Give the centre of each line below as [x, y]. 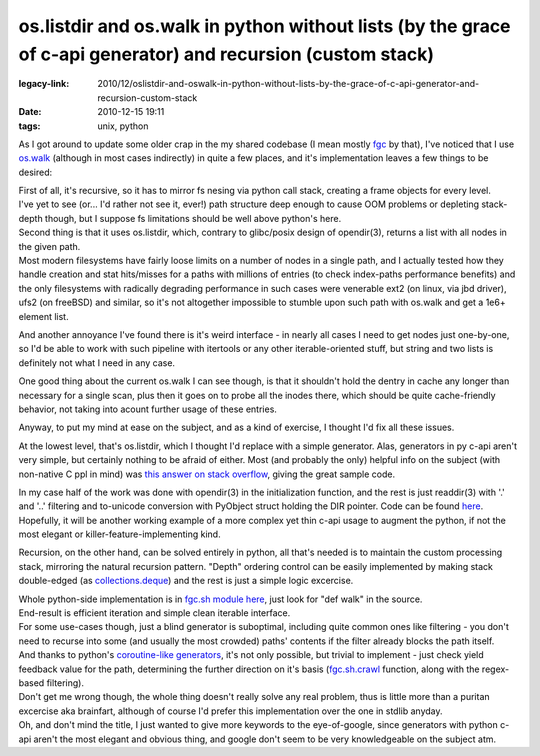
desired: [35, 172]
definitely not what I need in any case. [96, 362]
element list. [43, 316]
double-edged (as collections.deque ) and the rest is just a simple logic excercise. [186, 581]
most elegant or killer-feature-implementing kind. [119, 534]
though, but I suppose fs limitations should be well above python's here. [193, 218]
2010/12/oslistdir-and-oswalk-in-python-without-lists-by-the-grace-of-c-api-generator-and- [288, 84]
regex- [495, 669]
